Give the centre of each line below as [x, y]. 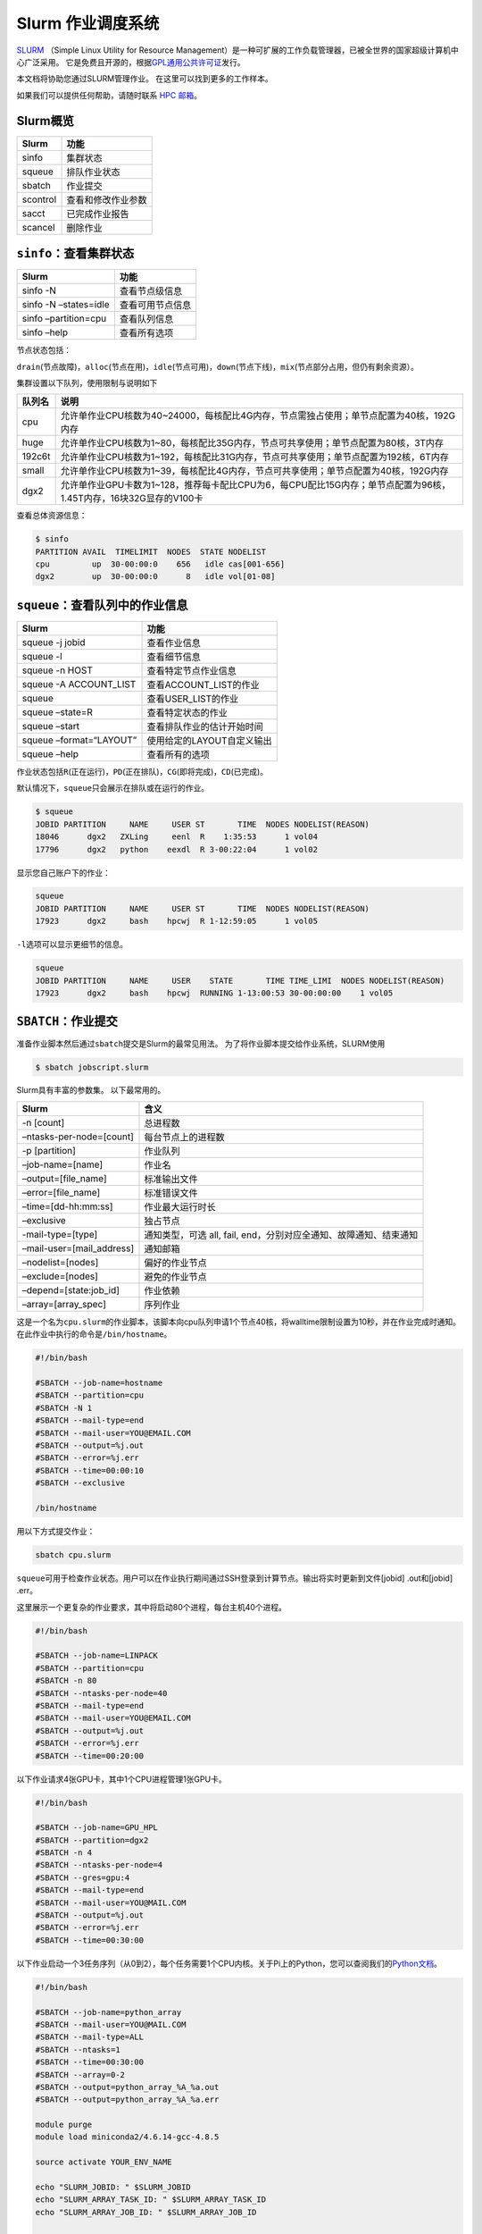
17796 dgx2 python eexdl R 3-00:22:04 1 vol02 [177, 849]
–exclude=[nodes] [60, 1276]
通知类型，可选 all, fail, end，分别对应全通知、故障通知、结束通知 [281, 1235]
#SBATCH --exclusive [80, 1483]
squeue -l [42, 656]
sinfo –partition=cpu [64, 319]
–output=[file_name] [64, 1178]
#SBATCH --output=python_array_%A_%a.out [127, 2087]
